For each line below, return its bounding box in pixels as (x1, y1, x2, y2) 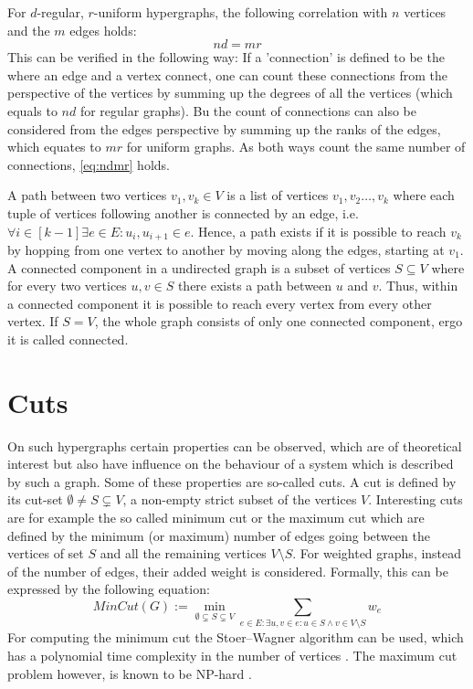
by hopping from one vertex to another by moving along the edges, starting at (7, 239, 445, 259)
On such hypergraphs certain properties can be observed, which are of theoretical (7, 436, 462, 455)
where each (393, 185, 455, 205)
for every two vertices (7, 276, 127, 295)
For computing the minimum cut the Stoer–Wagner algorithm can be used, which (7, 628, 464, 647)
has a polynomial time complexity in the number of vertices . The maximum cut (7, 645, 457, 664)
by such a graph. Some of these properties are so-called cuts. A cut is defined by (7, 472, 457, 491)
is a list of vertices (226, 185, 329, 205)
